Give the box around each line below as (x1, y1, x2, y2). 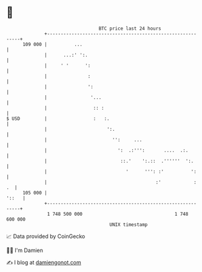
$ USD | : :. (6, 115, 110, 122)
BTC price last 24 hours (98, 25, 162, 32)
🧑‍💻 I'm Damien (6, 247, 44, 254)
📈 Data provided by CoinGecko (6, 233, 86, 240)
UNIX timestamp (109, 221, 148, 228)
